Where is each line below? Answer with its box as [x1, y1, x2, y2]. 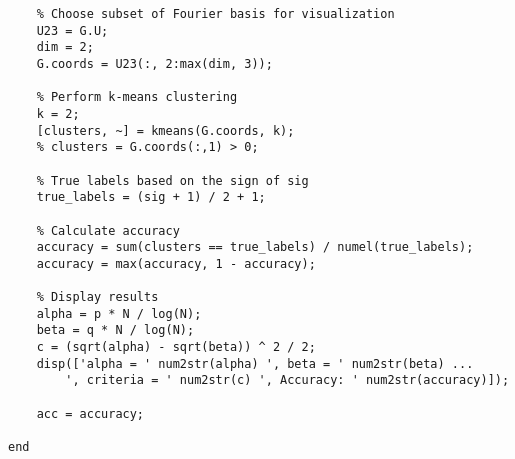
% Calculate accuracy [36, 223, 180, 238]
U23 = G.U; [36, 23, 109, 38]
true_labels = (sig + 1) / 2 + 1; [36, 190, 266, 205]
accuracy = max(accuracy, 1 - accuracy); [36, 256, 316, 271]
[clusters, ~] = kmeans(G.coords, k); [36, 123, 295, 138]
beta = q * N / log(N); [36, 323, 195, 338]
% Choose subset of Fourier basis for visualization [36, 7, 395, 21]
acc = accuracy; [36, 406, 145, 421]
